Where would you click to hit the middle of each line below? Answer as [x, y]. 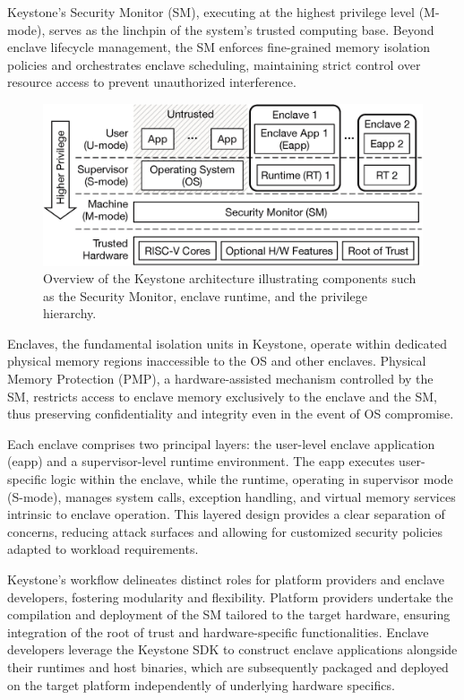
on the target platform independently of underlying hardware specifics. [201, 684]
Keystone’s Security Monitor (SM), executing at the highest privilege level [211, 12]
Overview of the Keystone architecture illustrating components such [230, 278]
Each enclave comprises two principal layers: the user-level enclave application [221, 443]
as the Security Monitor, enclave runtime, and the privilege [205, 295]
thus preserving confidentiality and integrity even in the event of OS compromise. [231, 414]
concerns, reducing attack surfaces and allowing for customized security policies [225, 531]
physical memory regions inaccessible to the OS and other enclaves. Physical [217, 361]
